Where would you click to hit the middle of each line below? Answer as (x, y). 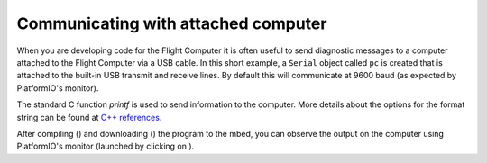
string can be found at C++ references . (89, 117)
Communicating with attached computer (172, 23)
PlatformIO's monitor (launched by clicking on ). (106, 146)
